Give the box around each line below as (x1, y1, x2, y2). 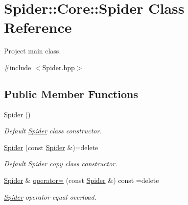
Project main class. (4, 46, 61, 56)
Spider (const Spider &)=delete (4, 142, 98, 152)
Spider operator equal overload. (4, 191, 96, 202)
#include (4, 62, 31, 72)
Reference (4, 17, 72, 37)
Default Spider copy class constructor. (4, 158, 117, 169)
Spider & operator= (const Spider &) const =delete (4, 175, 159, 185)
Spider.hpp (42, 62, 75, 72)
